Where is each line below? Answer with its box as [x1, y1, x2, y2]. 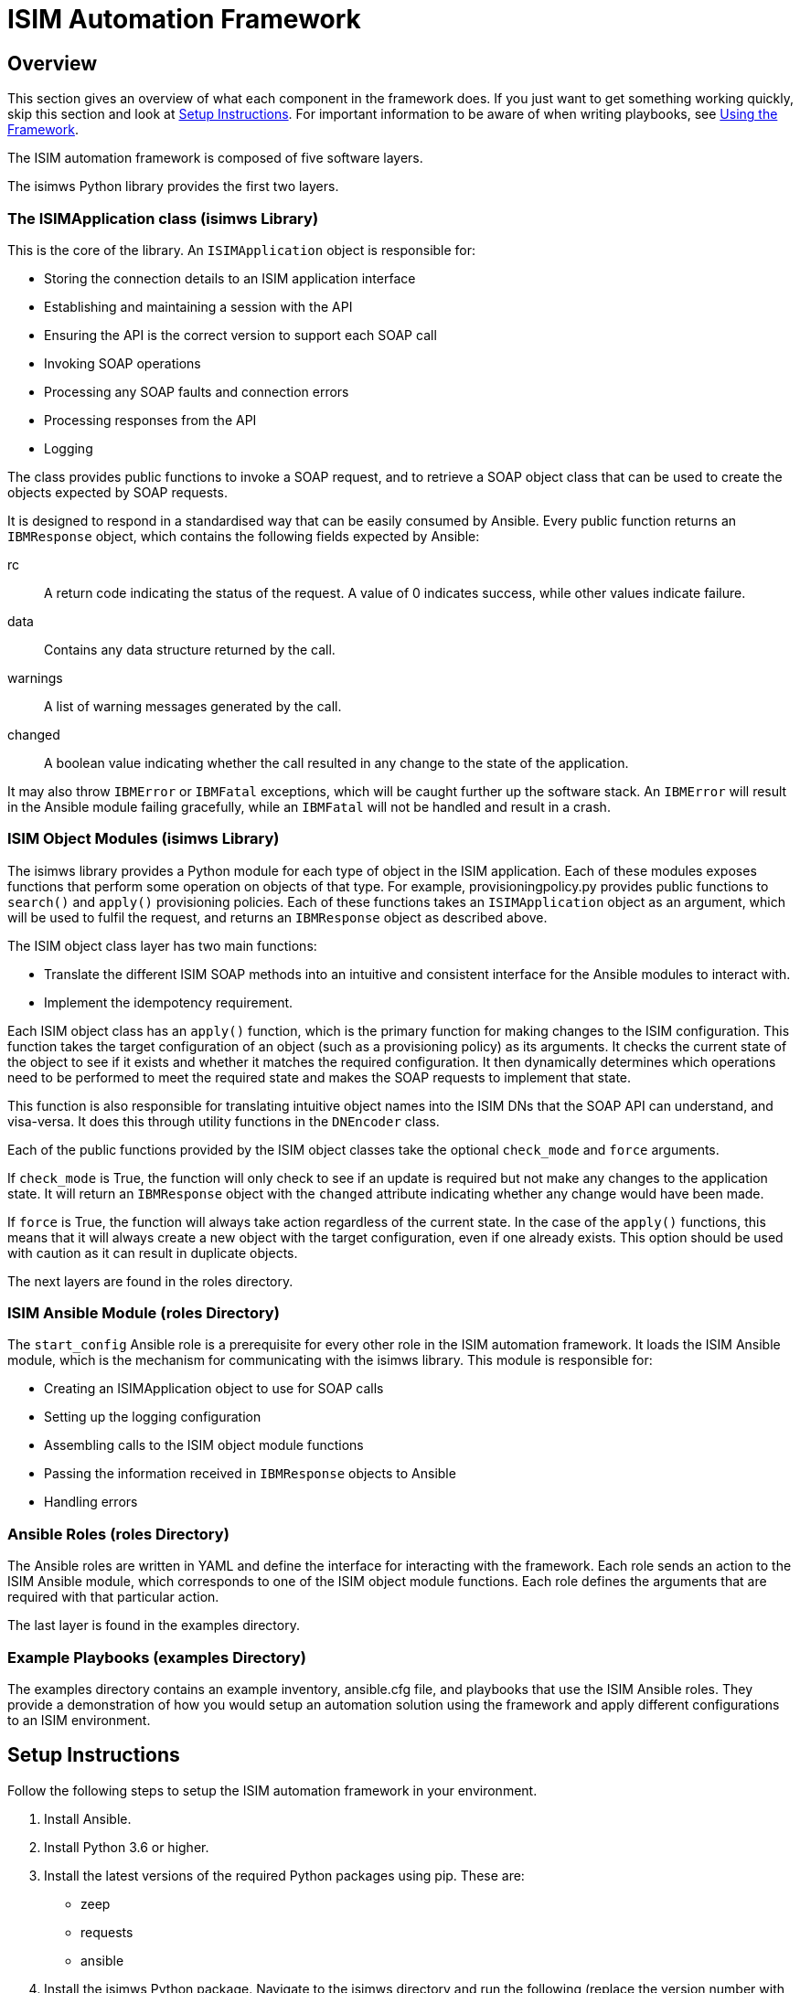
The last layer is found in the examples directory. [7, 1617, 300, 1634]
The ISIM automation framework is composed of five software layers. [7, 150, 423, 166]
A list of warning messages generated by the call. [44, 698, 342, 714]
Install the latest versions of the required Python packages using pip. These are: [44, 1867, 525, 1883]
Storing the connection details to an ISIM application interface [44, 270, 416, 286]
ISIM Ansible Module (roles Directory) [7, 1304, 280, 1323]
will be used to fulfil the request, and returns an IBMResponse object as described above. [7, 909, 548, 925]
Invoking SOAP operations [44, 355, 201, 371]
